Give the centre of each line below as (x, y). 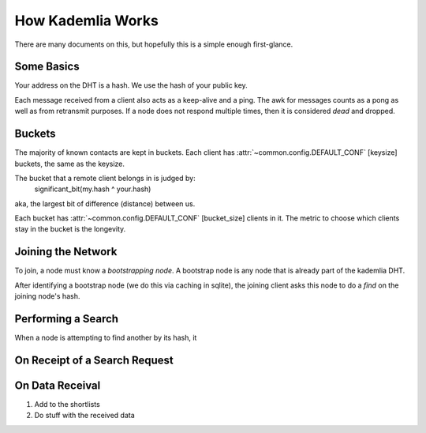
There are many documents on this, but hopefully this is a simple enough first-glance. (154, 44)
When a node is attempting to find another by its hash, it (106, 338)
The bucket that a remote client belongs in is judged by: (105, 178)
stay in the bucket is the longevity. (70, 229)
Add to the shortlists (67, 404)
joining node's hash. (47, 296)
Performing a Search (66, 319)
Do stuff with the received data (84, 416)
